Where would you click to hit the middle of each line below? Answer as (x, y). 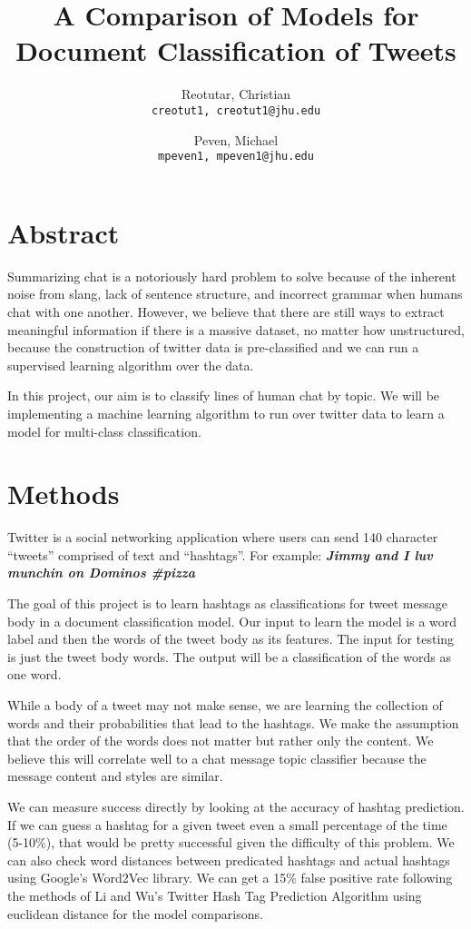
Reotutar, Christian (236, 94)
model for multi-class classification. (104, 431)
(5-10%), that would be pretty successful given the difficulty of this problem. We (231, 842)
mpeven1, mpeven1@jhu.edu (236, 157)
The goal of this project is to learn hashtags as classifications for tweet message (227, 603)
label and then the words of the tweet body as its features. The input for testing (231, 639)
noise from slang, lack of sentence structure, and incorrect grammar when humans (235, 294)
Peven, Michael (236, 139)
